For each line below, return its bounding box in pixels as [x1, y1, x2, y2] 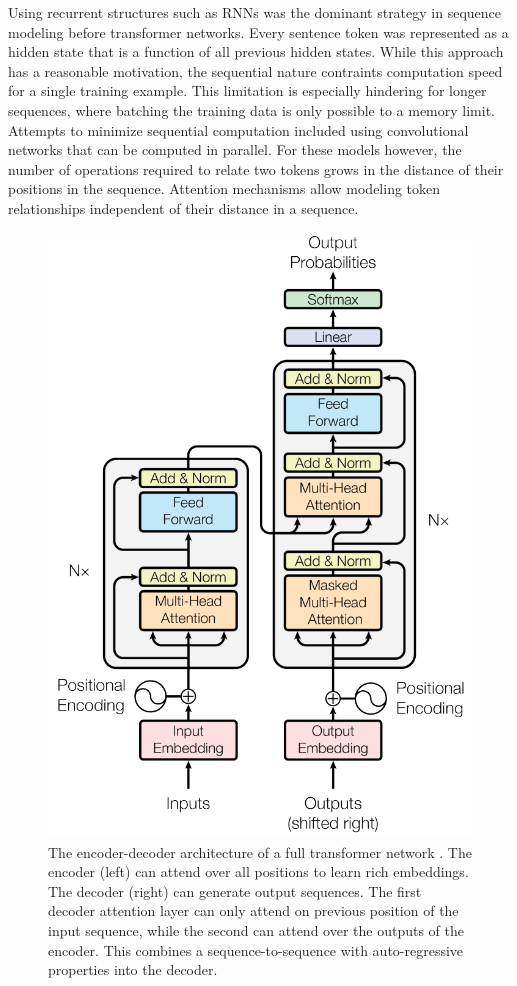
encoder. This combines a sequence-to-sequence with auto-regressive [48, 939, 464, 960]
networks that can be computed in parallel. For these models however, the [8, 139, 462, 160]
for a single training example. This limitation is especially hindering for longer [8, 80, 487, 101]
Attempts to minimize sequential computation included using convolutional [8, 119, 469, 140]
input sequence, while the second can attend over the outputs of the [48, 919, 464, 940]
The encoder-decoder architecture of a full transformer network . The [48, 841, 472, 862]
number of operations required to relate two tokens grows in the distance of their [8, 158, 504, 179]
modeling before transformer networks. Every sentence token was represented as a [8, 21, 509, 42]
